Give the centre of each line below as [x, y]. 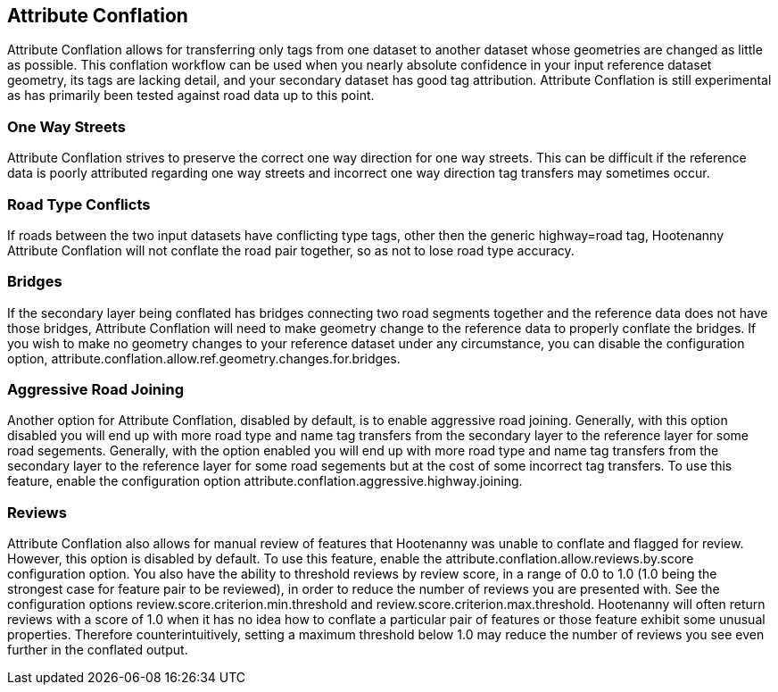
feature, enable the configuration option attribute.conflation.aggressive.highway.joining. [265, 481]
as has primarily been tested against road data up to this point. [191, 96]
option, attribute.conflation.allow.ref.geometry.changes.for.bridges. [204, 358]
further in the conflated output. [98, 650]
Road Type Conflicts [79, 204]
